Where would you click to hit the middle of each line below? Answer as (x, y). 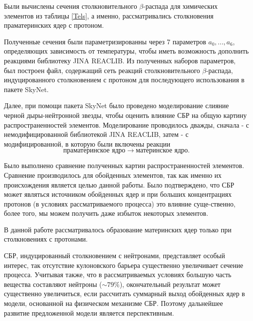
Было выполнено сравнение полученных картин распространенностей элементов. (124, 165)
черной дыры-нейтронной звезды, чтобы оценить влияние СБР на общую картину (126, 115)
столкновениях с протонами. (46, 239)
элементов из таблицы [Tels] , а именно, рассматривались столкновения (109, 15)
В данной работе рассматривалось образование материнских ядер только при (118, 229)
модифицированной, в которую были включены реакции (87, 143)
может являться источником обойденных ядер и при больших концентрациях (118, 194)
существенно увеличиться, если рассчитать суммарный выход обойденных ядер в (125, 293)
